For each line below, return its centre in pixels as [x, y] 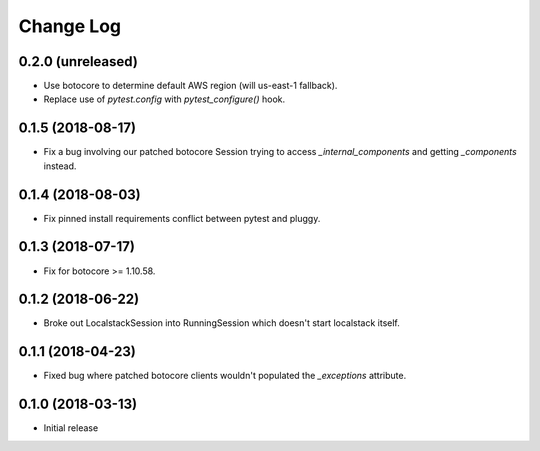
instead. [60, 166]
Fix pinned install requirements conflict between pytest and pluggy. [182, 218]
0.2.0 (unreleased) [78, 61]
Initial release [71, 428]
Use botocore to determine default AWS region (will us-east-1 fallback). [190, 86]
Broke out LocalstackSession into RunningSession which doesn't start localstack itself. [221, 323]
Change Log [70, 26]
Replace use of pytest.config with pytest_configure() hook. [164, 99]
